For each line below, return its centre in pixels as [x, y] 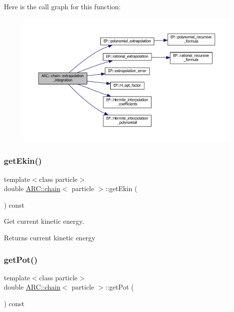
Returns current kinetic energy [50, 238]
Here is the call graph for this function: [62, 6]
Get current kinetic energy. [44, 221]
